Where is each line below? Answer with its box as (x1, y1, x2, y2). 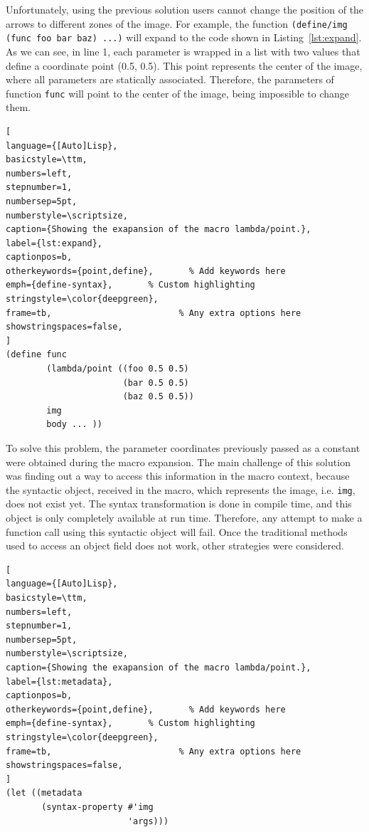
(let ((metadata (6, 788, 82, 799)
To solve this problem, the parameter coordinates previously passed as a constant (6, 441, 360, 455)
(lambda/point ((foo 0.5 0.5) (46, 364, 189, 374)
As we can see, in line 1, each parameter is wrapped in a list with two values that (6, 43, 360, 58)
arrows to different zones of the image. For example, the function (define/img (6, 16, 348, 31)
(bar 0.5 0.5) (122, 377, 189, 388)
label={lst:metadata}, (6, 676, 113, 687)
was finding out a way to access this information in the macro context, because (6, 468, 350, 483)
